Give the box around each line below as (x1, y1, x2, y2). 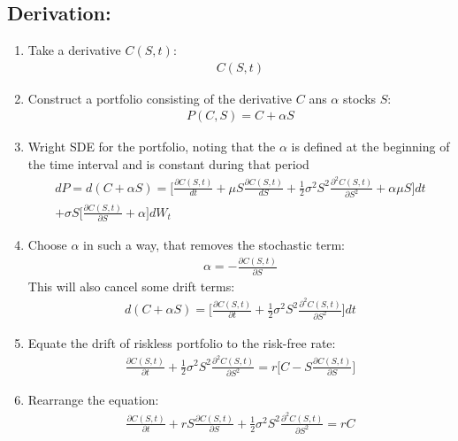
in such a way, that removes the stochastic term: (83, 236, 346, 254)
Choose (27, 236, 67, 254)
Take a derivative (27, 41, 121, 59)
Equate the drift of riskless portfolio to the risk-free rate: (27, 333, 336, 352)
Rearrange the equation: (27, 391, 159, 409)
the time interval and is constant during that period (27, 155, 309, 174)
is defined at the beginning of (291, 137, 450, 156)
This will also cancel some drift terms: (27, 276, 235, 295)
